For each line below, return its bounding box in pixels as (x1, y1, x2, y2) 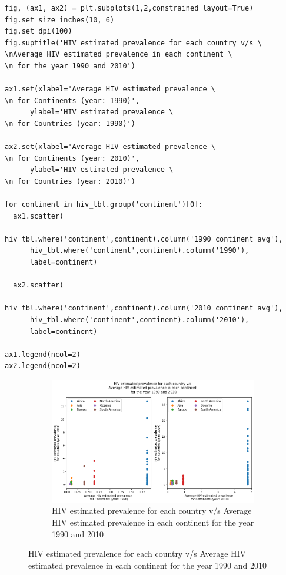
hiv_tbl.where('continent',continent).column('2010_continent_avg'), (5, 304, 283, 313)
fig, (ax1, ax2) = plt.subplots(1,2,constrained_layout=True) (5, 4, 254, 12)
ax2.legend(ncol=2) (5, 362, 81, 371)
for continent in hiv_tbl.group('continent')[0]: (5, 200, 203, 209)
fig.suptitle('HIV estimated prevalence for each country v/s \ (5, 38, 262, 47)
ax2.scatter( (13, 281, 64, 290)
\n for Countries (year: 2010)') (5, 177, 135, 186)
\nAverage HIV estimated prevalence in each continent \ (5, 50, 232, 59)
